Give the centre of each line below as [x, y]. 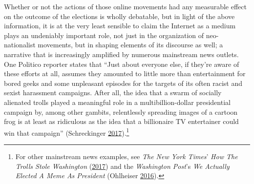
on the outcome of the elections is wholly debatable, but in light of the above [119, 16]
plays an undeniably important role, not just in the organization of [104, 35]
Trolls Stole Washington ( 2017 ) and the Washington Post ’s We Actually [122, 166]
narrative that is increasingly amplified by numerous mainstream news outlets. [121, 54]
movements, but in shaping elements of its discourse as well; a [130, 45]
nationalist [20, 45]
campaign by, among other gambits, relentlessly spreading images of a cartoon [121, 112]
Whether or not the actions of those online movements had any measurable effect [125, 6]
